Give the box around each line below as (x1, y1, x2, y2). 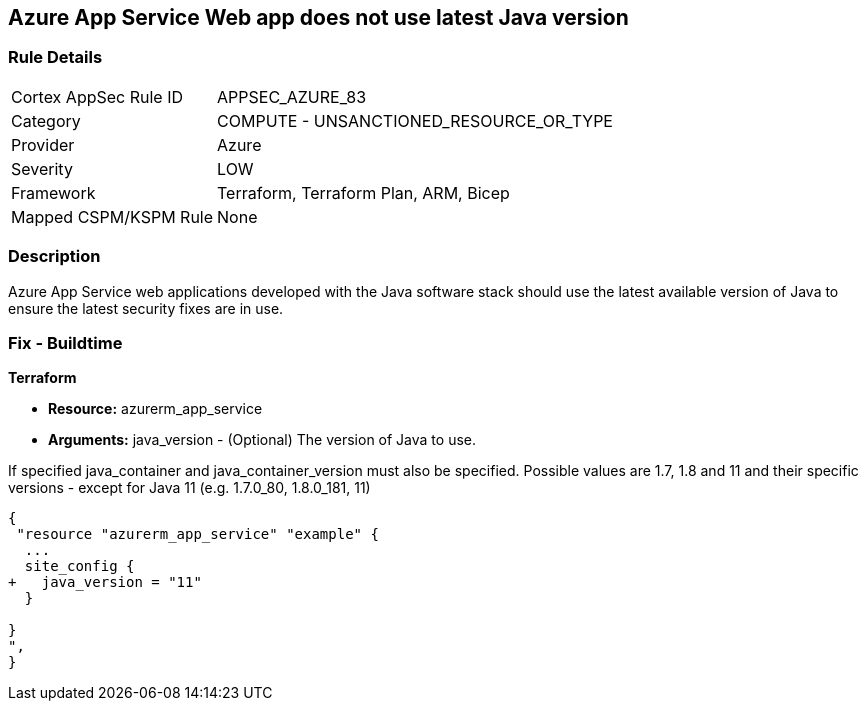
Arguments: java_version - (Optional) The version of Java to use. (48, 431, 477, 449)
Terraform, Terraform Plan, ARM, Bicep (217, 182, 510, 203)
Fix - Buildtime (8, 332, 123, 353)
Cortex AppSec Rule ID (11, 86, 184, 107)
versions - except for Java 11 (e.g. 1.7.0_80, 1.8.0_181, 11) (8, 479, 371, 497)
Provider (11, 134, 75, 155)
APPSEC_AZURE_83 (217, 86, 367, 107)
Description (8, 246, 101, 267)
